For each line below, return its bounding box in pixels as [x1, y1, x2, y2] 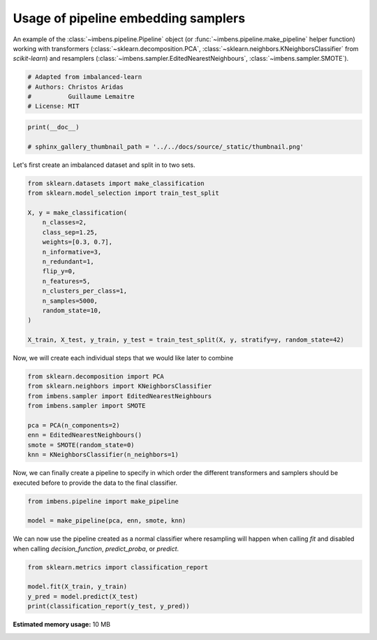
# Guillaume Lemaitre [27, 93, 135, 101]
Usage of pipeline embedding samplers [13, 10, 246, 26]
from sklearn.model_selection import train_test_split [27, 189, 219, 197]
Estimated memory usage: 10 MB [13, 620, 111, 629]
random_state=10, [42, 306, 102, 314]
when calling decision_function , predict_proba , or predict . [13, 544, 179, 553]
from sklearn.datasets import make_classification [27, 179, 205, 187]
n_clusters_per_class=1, [42, 287, 128, 295]
